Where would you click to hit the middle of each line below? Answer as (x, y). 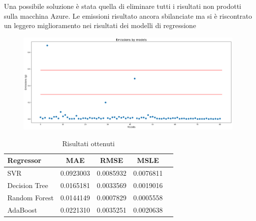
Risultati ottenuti (89, 143)
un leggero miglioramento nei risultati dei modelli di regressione (100, 25)
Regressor (24, 160)
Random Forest (31, 197)
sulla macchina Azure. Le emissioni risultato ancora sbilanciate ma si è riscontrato (128, 16)
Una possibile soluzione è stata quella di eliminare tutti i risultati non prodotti (123, 6)
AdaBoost (22, 209)
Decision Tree (28, 185)
